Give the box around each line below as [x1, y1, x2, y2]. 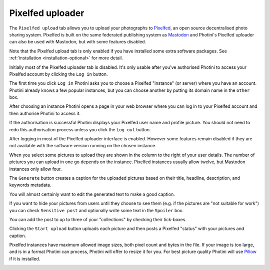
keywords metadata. [9, 182, 51, 188]
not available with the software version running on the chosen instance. [9, 143, 157, 149]
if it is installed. [9, 256, 40, 262]
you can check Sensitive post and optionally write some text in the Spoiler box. [9, 207, 183, 213]
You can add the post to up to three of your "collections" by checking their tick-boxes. [9, 216, 187, 222]
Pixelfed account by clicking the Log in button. [9, 71, 108, 77]
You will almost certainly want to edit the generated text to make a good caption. [9, 191, 175, 197]
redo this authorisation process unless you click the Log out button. [9, 126, 151, 132]
